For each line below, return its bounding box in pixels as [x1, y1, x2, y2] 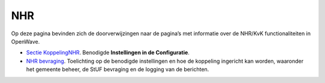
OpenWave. [11, 38, 40, 45]
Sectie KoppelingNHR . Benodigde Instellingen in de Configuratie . [26, 49, 190, 56]
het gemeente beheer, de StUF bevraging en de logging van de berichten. [26, 66, 209, 73]
